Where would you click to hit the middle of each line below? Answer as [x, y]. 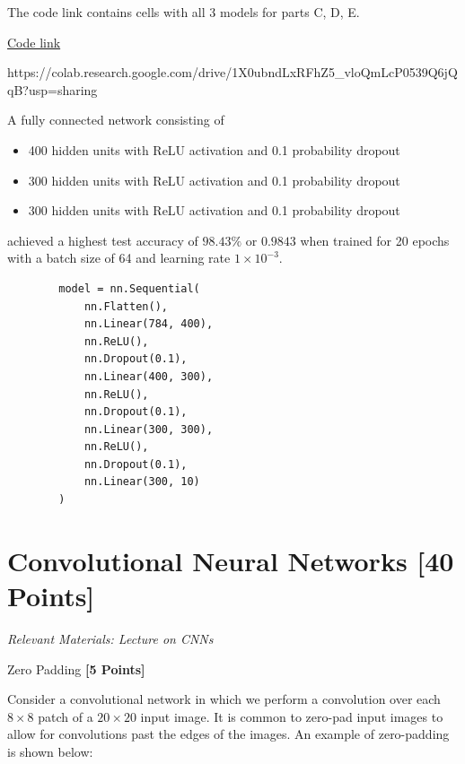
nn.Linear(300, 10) [142, 482]
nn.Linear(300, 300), [149, 429]
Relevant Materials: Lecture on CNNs [110, 638]
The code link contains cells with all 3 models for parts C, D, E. [184, 12]
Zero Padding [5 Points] [76, 668]
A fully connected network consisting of [116, 120]
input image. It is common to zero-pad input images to [292, 716]
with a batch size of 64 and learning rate [119, 258]
